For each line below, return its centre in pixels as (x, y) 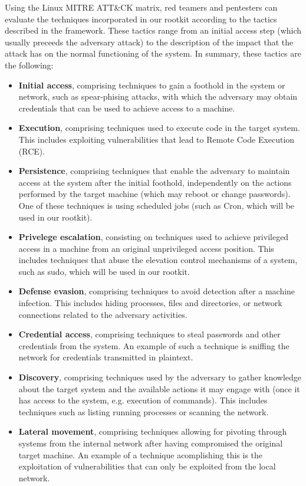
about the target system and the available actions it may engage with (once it (159, 388)
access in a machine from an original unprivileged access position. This (146, 248)
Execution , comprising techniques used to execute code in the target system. (159, 128)
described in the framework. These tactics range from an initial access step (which (153, 30)
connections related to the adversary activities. (103, 314)
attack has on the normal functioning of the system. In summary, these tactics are (153, 53)
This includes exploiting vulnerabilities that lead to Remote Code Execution (157, 139)
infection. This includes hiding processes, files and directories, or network (150, 303)
